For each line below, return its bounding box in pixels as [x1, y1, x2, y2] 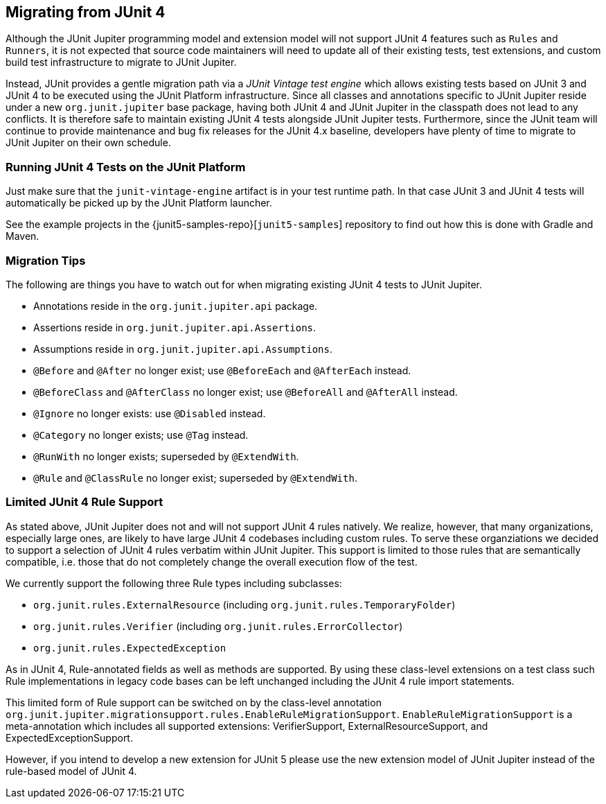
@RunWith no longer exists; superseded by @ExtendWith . [33, 450, 299, 462]
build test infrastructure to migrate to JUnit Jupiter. [6, 56, 237, 69]
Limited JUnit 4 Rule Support [6, 495, 163, 509]
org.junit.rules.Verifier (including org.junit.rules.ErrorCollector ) [33, 620, 403, 632]
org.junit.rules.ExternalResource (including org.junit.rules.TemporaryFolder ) [33, 598, 456, 611]
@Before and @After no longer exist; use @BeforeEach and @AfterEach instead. [33, 364, 411, 376]
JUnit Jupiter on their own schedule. [6, 137, 171, 149]
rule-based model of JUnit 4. [6, 764, 137, 777]
